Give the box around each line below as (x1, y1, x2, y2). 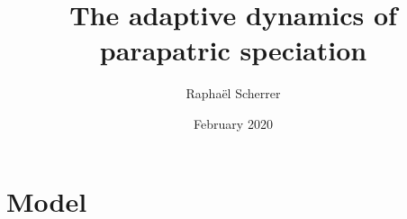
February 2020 (194, 114, 273, 132)
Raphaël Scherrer (185, 84, 281, 103)
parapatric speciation (99, 32, 367, 68)
